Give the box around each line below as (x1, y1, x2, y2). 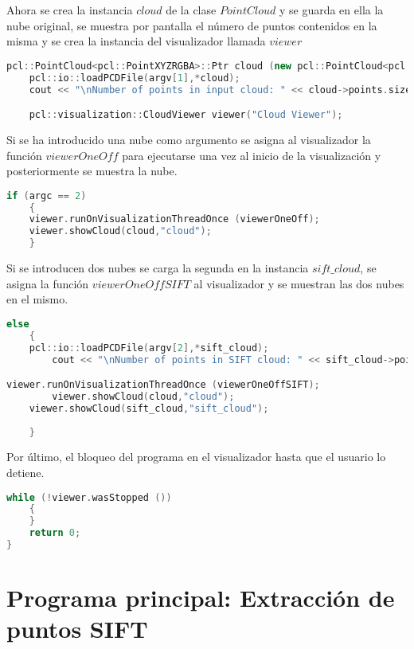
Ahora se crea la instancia (6, 2, 133, 18)
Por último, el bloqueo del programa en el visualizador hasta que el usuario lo (6, 448, 386, 465)
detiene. (6, 464, 45, 480)
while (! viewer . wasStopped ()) (6, 491, 172, 503)
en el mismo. (6, 291, 68, 307)
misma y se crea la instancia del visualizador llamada (6, 33, 266, 49)
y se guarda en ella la (279, 2, 384, 18)
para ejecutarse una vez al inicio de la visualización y (122, 147, 381, 163)
